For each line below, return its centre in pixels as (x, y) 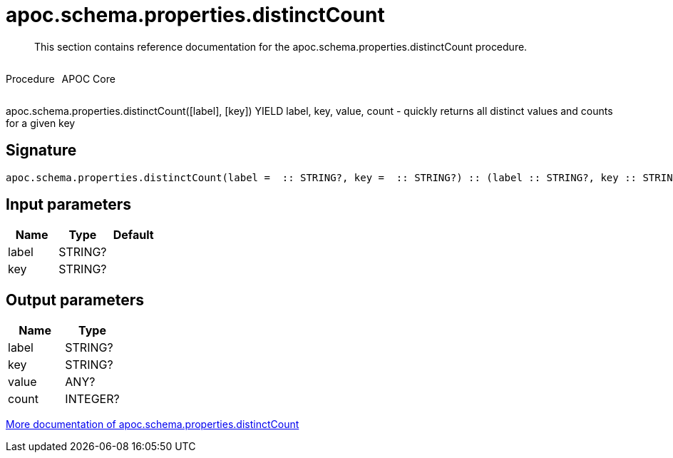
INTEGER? (92, 399)
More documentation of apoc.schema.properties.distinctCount (153, 424)
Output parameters (75, 300)
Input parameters (69, 205)
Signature (41, 151)
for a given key (41, 123)
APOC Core (88, 78)
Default (133, 235)
